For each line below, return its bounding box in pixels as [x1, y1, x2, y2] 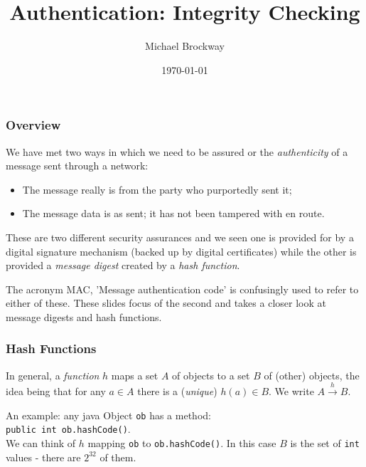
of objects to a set [172, 367, 250, 382]
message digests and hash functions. [6, 309, 162, 324]
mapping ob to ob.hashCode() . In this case [87, 436, 276, 451]
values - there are [6, 449, 81, 464]
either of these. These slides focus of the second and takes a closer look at [6, 295, 326, 310]
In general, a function [6, 367, 99, 382]
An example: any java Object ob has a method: [6, 407, 211, 422]
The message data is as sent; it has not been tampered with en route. [22, 206, 325, 221]
